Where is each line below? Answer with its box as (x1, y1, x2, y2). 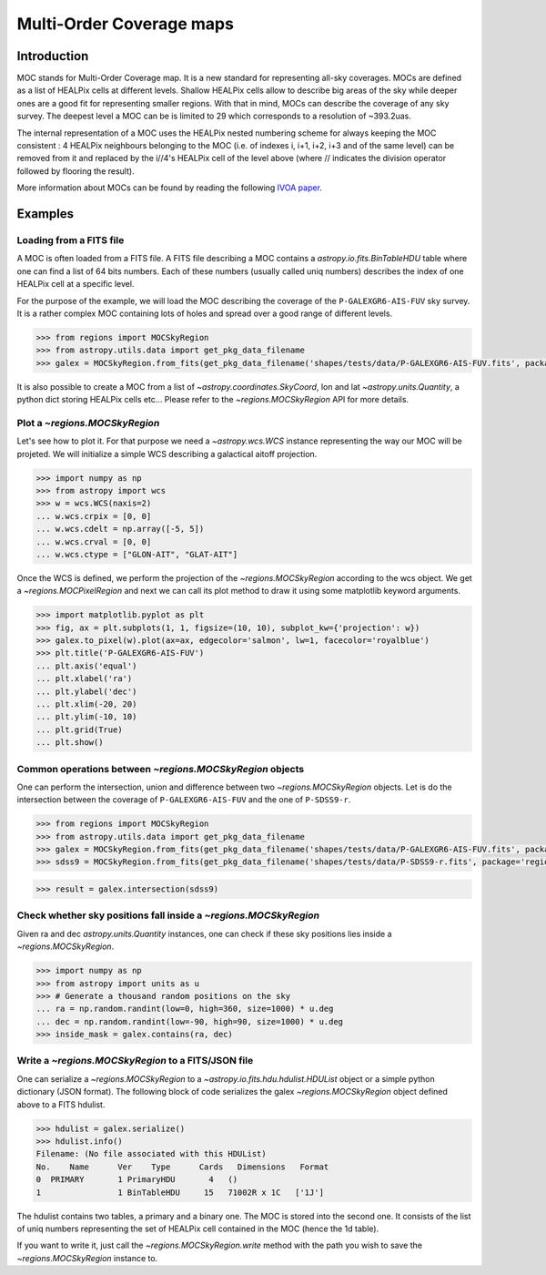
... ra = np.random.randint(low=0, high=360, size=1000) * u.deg (35, 1004, 334, 1015)
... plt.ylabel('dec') (35, 686, 137, 697)
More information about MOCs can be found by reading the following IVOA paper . (16, 182, 323, 193)
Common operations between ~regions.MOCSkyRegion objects (16, 762, 305, 775)
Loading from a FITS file (16, 233, 125, 246)
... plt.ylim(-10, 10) (35, 711, 137, 722)
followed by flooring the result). (16, 165, 136, 177)
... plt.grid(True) (35, 724, 123, 735)
